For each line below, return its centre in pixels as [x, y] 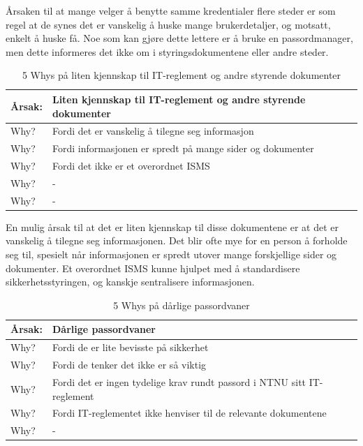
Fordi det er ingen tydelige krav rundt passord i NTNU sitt [179, 381]
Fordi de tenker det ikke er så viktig [129, 365]
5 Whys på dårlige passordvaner [181, 305]
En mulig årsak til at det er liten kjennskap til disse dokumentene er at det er [172, 226]
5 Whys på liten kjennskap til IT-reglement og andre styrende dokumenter [181, 75]
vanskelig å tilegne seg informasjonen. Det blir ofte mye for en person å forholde [177, 240]
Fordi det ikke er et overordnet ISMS [131, 166]
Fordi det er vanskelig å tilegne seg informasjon [153, 131]
